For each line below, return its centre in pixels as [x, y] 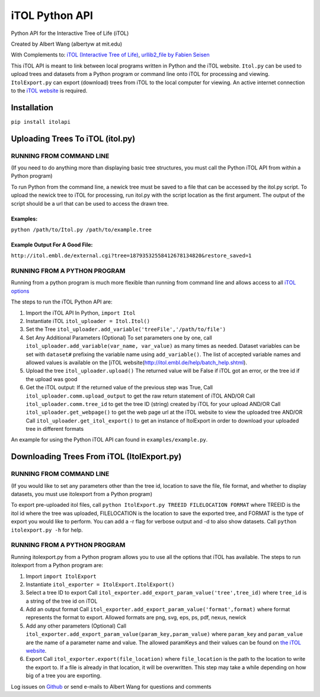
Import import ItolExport [61, 576]
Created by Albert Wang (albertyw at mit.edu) [67, 44]
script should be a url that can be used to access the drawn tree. [90, 203]
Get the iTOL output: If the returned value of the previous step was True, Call [119, 388]
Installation [32, 108]
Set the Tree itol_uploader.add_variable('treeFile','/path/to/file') [126, 330]
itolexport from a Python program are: [57, 565]
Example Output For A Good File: [52, 244]
